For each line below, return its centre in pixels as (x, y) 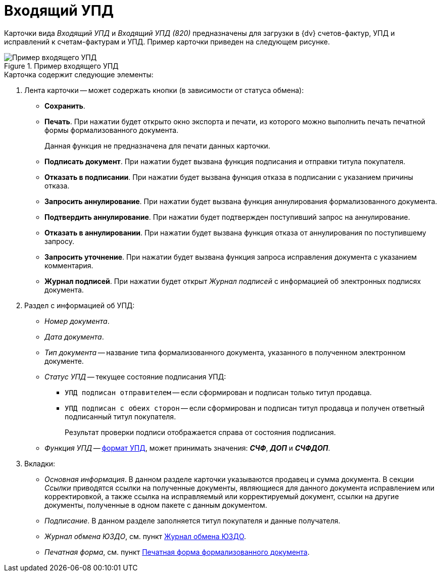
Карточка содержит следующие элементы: (79, 74)
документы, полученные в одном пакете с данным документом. (156, 505)
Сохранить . (65, 106)
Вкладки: (40, 463)
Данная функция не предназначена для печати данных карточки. (157, 146)
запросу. (59, 241)
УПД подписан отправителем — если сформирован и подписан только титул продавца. (218, 392)
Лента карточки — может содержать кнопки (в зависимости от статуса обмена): (164, 90)
